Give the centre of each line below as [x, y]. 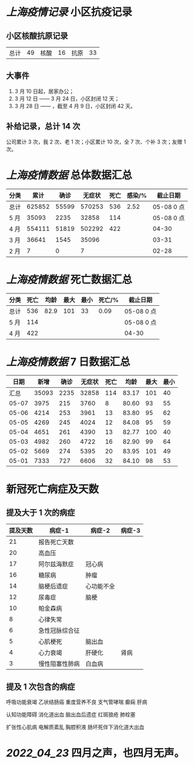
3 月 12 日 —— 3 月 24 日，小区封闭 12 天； [67, 99]
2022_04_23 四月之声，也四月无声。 [96, 753]
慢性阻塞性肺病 [59, 664]
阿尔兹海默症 [56, 564]
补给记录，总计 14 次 [43, 127]
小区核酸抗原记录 [37, 36]
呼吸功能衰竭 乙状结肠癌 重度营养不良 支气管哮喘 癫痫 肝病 [77, 702]
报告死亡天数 [56, 542]
